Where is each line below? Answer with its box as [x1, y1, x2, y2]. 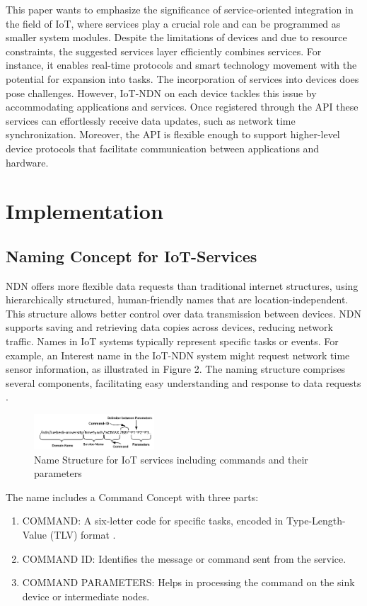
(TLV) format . [49, 527, 116, 542]
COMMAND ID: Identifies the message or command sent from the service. [22, 551, 346, 566]
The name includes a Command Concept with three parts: [6, 489, 259, 504]
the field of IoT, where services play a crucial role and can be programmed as [6, 16, 341, 30]
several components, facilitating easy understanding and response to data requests [6, 375, 361, 390]
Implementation [6, 196, 163, 225]
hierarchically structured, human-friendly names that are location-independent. [6, 292, 349, 307]
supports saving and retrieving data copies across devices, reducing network [6, 320, 333, 335]
